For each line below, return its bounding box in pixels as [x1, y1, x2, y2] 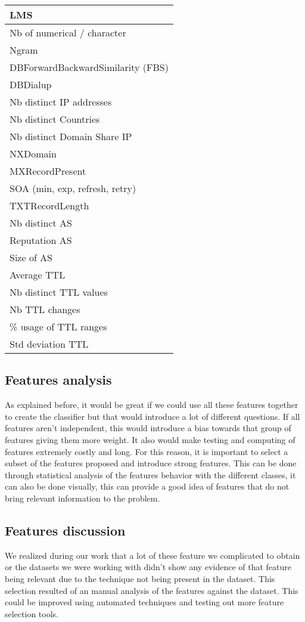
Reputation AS [10, 233, 72, 247]
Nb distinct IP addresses [10, 95, 112, 109]
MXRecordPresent [10, 164, 86, 178]
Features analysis [5, 370, 112, 389]
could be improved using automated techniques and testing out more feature [5, 596, 284, 608]
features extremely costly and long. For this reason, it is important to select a [5, 445, 288, 457]
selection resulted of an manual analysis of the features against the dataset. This [5, 584, 298, 596]
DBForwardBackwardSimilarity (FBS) [10, 60, 169, 74]
